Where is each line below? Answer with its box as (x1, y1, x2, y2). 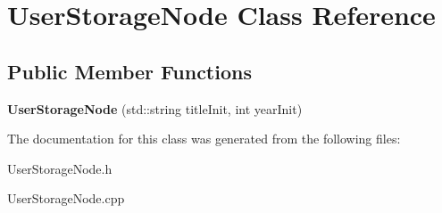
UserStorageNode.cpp (7, 189, 125, 208)
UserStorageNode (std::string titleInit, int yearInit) (7, 99, 303, 118)
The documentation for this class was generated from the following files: (7, 129, 401, 148)
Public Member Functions (7, 57, 252, 85)
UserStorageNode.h (7, 159, 113, 177)
